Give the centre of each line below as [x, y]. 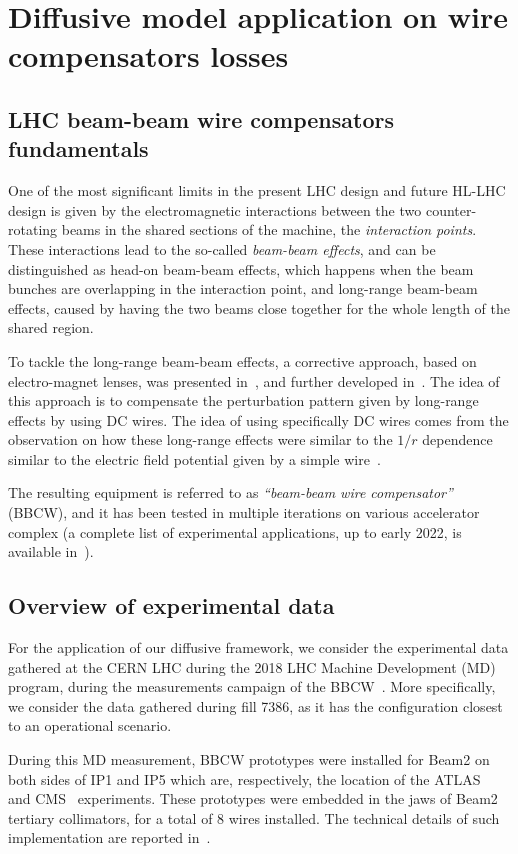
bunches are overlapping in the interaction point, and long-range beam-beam [243, 288]
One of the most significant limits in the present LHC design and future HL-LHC [257, 190]
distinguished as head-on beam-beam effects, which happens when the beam [241, 268]
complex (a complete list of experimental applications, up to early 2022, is [235, 531]
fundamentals [78, 148]
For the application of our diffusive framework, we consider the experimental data [258, 647]
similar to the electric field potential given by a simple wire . [194, 458]
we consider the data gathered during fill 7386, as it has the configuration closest [255, 705]
